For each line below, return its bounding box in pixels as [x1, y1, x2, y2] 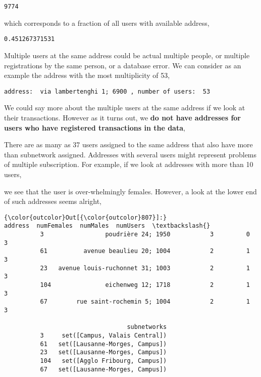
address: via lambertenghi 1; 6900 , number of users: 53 [4, 88, 211, 95]
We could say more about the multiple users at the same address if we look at [4, 102, 245, 113]
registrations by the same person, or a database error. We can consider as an [4, 60, 241, 70]
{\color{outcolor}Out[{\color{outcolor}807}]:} [4, 214, 167, 221]
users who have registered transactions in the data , [4, 122, 185, 133]
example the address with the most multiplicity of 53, [4, 70, 170, 80]
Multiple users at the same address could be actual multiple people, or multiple [4, 50, 250, 60]
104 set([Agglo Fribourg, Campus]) [40, 357, 167, 364]
